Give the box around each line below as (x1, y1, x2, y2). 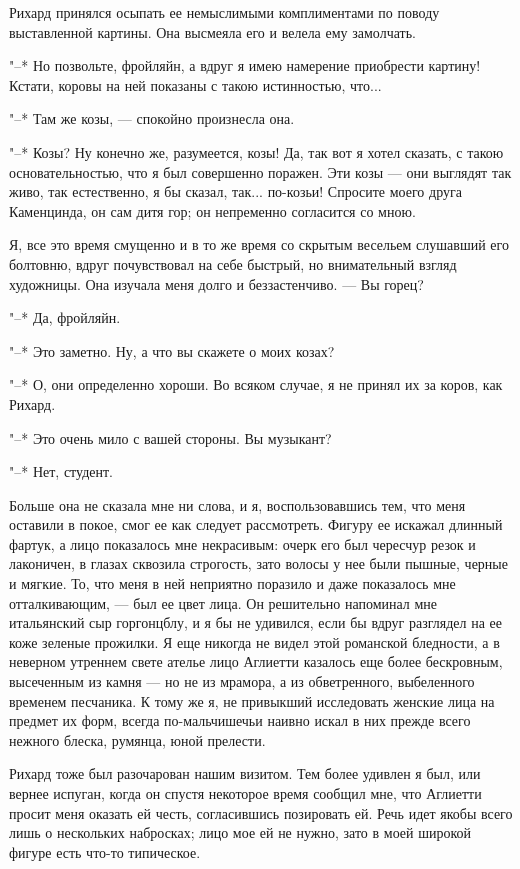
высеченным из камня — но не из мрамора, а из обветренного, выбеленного (9, 671, 475, 692)
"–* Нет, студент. (9, 461, 113, 482)
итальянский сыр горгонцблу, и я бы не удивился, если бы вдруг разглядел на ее (9, 612, 502, 633)
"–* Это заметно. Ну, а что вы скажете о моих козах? (9, 340, 335, 361)
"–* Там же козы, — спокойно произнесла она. (9, 108, 295, 129)
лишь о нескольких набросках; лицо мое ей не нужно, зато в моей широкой (9, 822, 472, 843)
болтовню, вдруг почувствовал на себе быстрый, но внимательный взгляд (9, 253, 457, 274)
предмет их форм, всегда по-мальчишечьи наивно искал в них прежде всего (9, 710, 471, 731)
